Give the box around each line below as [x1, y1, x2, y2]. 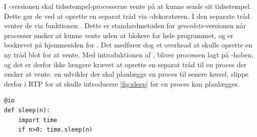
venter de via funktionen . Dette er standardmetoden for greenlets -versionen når [4, 20, 246, 31]
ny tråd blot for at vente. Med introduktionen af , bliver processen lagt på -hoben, [4, 49, 254, 59]
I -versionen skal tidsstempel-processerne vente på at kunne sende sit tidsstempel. [4, 1, 252, 11]
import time [18, 116, 57, 124]
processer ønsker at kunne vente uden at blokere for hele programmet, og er [4, 30, 234, 40]
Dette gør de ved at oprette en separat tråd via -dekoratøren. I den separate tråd [4, 10, 250, 21]
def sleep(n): [4, 106, 51, 114]
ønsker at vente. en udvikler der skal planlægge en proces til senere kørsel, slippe [4, 69, 249, 79]
